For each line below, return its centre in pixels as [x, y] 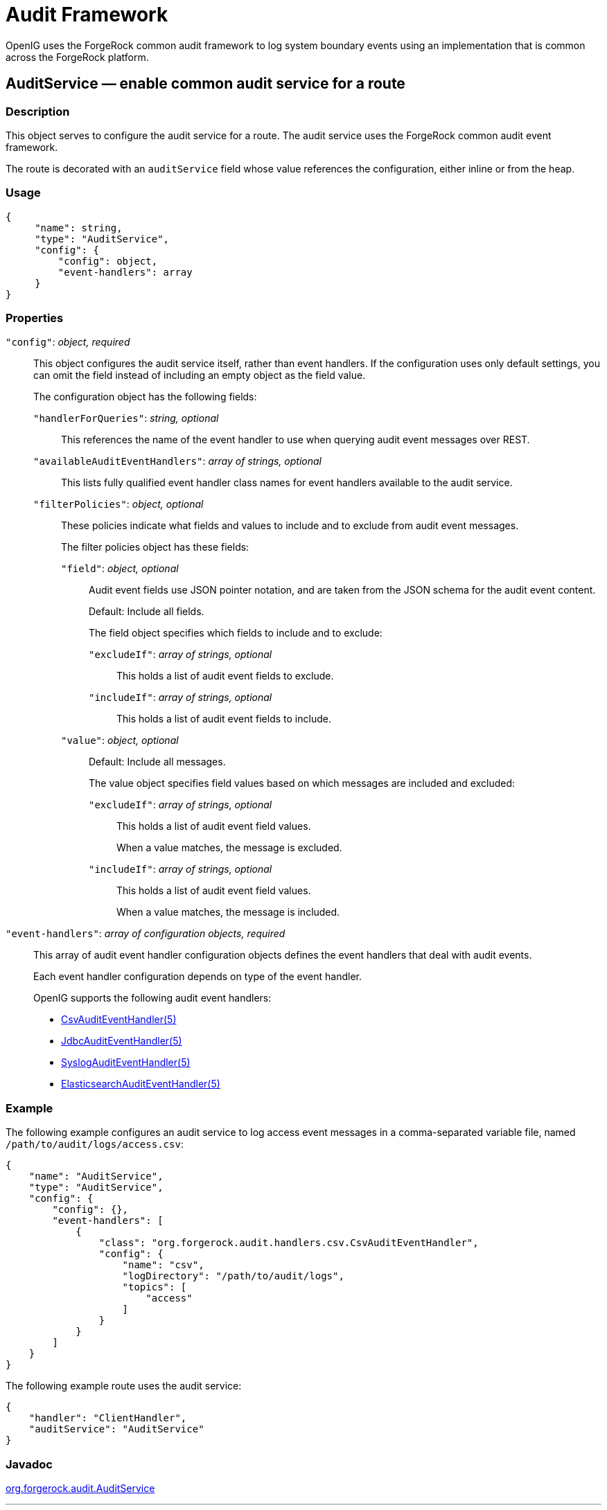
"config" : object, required [68, 342]
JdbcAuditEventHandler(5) [122, 1041]
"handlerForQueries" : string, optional [126, 418]
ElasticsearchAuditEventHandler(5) [141, 1084]
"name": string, [79, 228]
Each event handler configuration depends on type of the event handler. [197, 977]
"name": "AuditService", [96, 1176]
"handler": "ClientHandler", [108, 1418]
